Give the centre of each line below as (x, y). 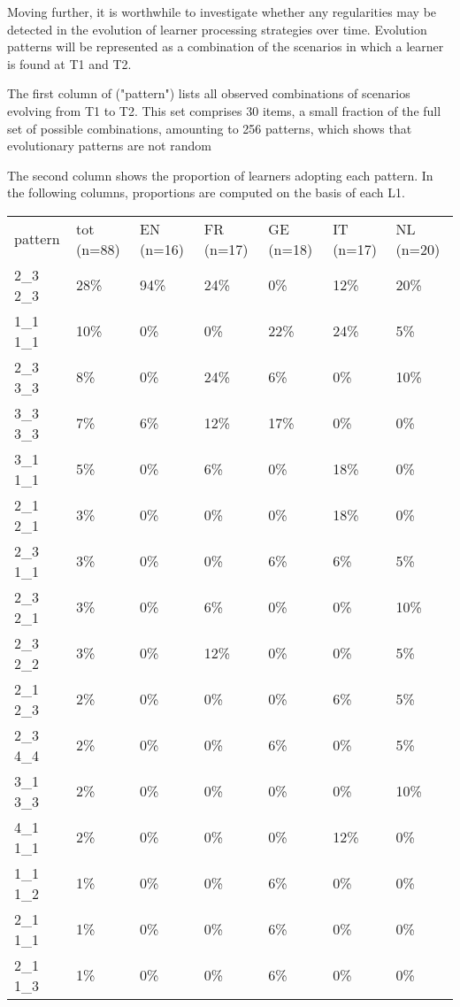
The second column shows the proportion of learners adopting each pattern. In (220, 175)
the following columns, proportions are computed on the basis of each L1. (206, 192)
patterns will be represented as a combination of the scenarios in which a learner (226, 46)
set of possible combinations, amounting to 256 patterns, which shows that (210, 128)
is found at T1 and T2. (69, 63)
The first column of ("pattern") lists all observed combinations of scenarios (209, 93)
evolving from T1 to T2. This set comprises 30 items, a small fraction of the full (224, 110)
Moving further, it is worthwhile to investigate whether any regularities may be (222, 12)
